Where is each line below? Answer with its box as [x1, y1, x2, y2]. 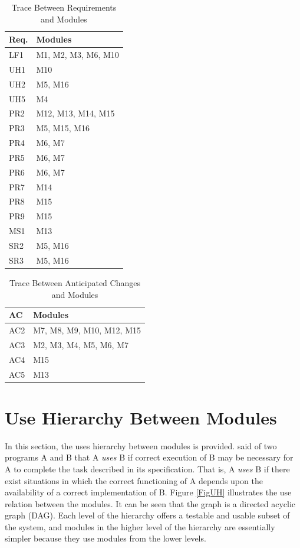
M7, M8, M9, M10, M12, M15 [33, 323, 141, 336]
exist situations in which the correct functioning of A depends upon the [5, 474, 263, 487]
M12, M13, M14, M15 [36, 107, 115, 119]
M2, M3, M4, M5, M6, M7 [33, 338, 129, 351]
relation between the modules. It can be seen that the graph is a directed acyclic [5, 497, 296, 510]
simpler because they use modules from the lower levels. [5, 532, 206, 544]
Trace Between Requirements [11, 1, 117, 13]
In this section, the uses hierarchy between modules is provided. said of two [5, 439, 277, 452]
